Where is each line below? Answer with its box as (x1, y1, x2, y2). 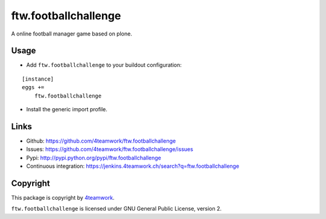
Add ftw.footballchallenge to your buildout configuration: (26, 61, 182, 69)
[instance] (22, 75, 54, 82)
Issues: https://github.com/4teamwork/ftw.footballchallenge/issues (26, 146, 193, 153)
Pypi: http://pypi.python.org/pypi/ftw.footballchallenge (26, 154, 161, 161)
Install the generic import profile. (26, 106, 108, 113)
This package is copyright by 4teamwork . (11, 194, 115, 201)
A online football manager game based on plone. (11, 30, 132, 37)
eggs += (22, 84, 45, 91)
